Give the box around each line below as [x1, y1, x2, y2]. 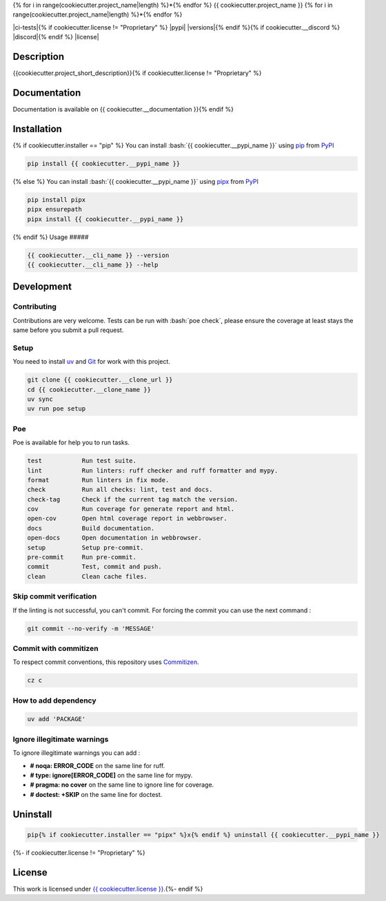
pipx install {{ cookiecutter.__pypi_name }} [27, 215, 184, 223]
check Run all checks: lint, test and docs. [27, 486, 213, 494]
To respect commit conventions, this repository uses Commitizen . [12, 658, 199, 666]
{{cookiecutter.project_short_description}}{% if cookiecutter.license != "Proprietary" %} [12, 69, 262, 77]
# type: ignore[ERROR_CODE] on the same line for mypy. [30, 771, 193, 779]
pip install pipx [27, 196, 86, 203]
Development [12, 281, 72, 293]
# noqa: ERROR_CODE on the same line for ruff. [30, 761, 165, 769]
